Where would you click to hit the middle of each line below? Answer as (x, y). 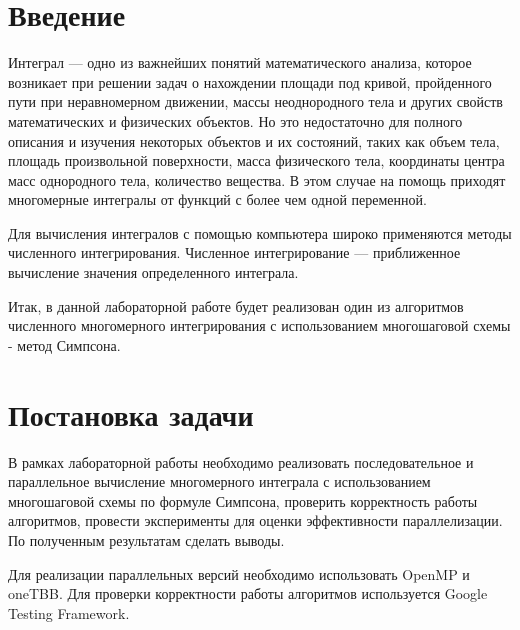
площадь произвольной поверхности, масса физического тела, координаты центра (256, 160)
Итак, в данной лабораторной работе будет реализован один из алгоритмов (236, 305)
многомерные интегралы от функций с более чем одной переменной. (217, 199)
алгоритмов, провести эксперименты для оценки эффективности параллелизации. (255, 520)
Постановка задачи (131, 413)
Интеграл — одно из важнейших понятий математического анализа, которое (240, 62)
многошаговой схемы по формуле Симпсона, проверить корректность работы (243, 500)
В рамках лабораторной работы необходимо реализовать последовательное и (241, 461)
